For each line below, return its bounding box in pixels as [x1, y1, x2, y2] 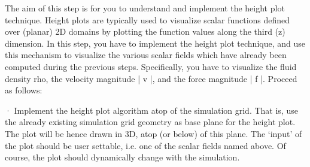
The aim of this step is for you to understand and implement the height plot [5, 2, 285, 14]
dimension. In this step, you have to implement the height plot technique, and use [5, 37, 305, 49]
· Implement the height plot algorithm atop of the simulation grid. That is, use [5, 104, 298, 116]
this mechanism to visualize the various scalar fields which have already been [5, 48, 287, 61]
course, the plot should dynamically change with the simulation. [5, 151, 240, 163]
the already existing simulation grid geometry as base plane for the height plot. [5, 116, 296, 128]
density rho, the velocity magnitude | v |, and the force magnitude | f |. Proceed [5, 72, 297, 84]
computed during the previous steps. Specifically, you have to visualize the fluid [5, 60, 297, 72]
